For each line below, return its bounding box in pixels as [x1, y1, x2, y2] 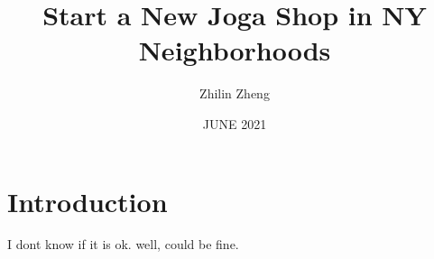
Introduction [7, 182, 168, 219]
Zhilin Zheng [199, 84, 270, 103]
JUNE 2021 [202, 114, 267, 133]
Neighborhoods [138, 32, 331, 69]
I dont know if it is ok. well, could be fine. [7, 235, 239, 254]
